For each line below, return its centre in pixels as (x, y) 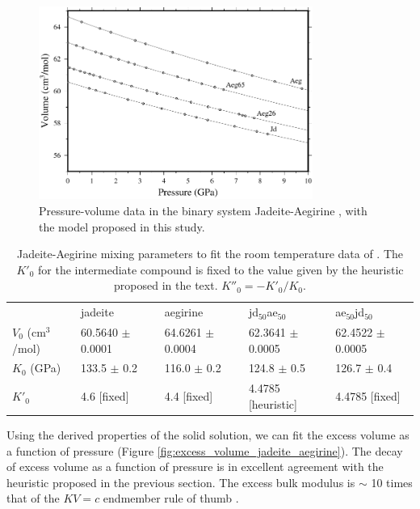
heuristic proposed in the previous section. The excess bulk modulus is (181, 482)
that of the (33, 498)
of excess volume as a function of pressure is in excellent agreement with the (195, 467)
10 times (392, 482)
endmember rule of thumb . (171, 498)
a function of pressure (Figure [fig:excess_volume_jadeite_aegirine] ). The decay (205, 450)
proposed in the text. (166, 285)
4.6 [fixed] (105, 396)
